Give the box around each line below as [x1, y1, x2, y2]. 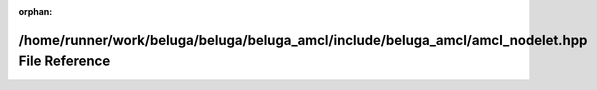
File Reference [18, 53, 111, 70]
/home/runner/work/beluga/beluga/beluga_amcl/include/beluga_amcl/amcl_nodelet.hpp [18, 31, 588, 49]
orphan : [18, 6, 53, 17]
